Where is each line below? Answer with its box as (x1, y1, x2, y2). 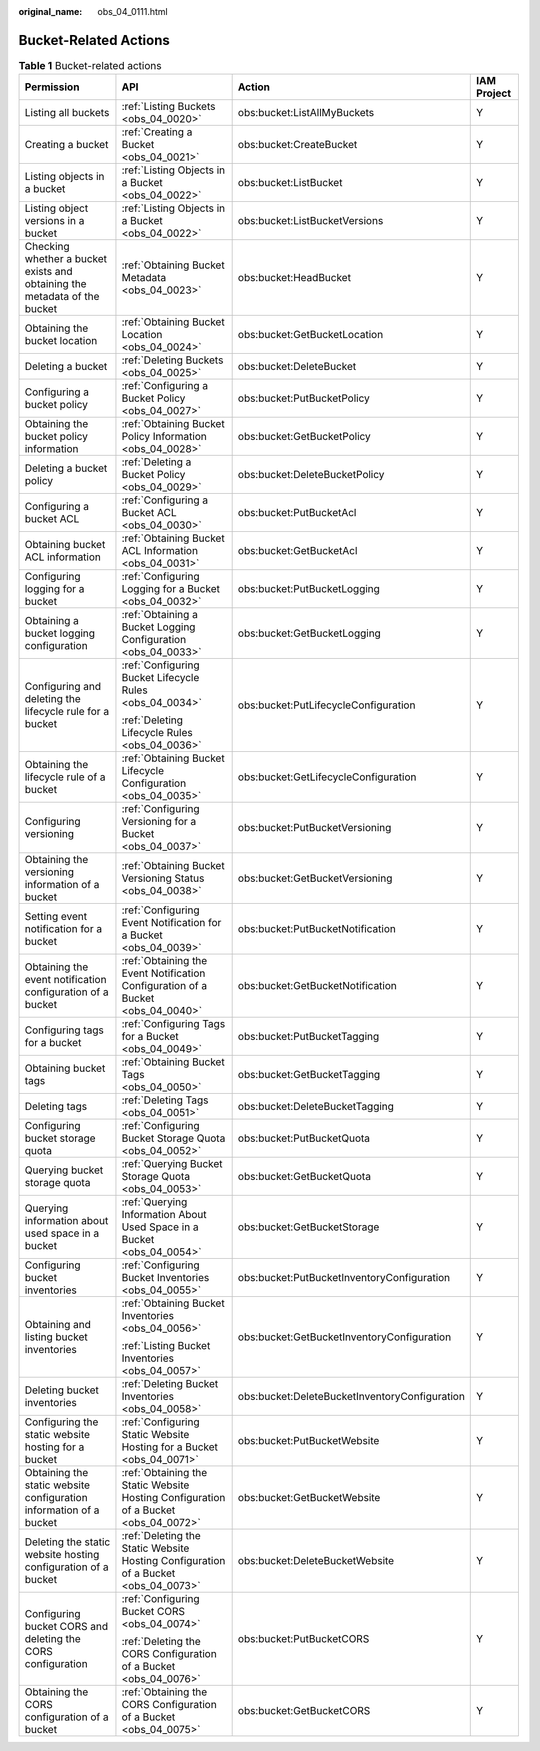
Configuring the (24, 1415, 99, 1429)
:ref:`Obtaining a (121, 608, 199, 622)
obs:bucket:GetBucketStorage (237, 1220, 380, 1234)
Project (476, 86, 512, 100)
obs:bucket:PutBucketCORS (237, 1632, 370, 1646)
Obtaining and (24, 1318, 92, 1332)
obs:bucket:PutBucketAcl (237, 506, 357, 520)
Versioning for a (121, 815, 197, 829)
